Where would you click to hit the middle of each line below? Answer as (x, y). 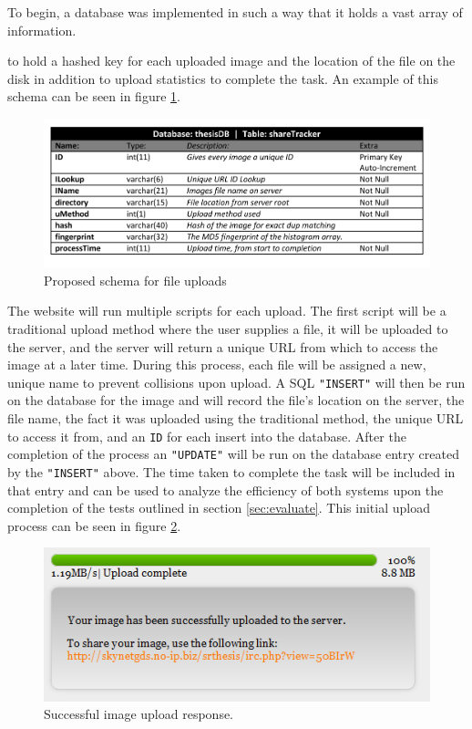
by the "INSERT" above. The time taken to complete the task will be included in (231, 471)
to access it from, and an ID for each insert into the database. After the (207, 436)
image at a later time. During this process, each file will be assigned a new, (217, 364)
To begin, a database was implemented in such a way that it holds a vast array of (235, 12)
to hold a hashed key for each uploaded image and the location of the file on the (231, 61)
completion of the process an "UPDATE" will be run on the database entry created (233, 454)
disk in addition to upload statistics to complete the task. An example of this (223, 78)
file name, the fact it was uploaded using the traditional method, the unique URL (236, 418)
